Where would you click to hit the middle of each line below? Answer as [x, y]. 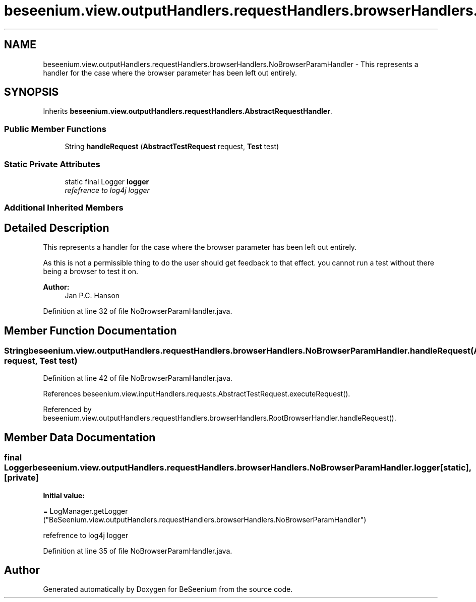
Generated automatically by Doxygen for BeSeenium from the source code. [168, 589]
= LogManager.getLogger [85, 511]
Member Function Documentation [91, 330]
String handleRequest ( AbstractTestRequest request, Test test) [172, 147]
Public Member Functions [55, 129]
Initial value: [64, 495]
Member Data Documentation [80, 437]
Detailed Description [57, 228]
